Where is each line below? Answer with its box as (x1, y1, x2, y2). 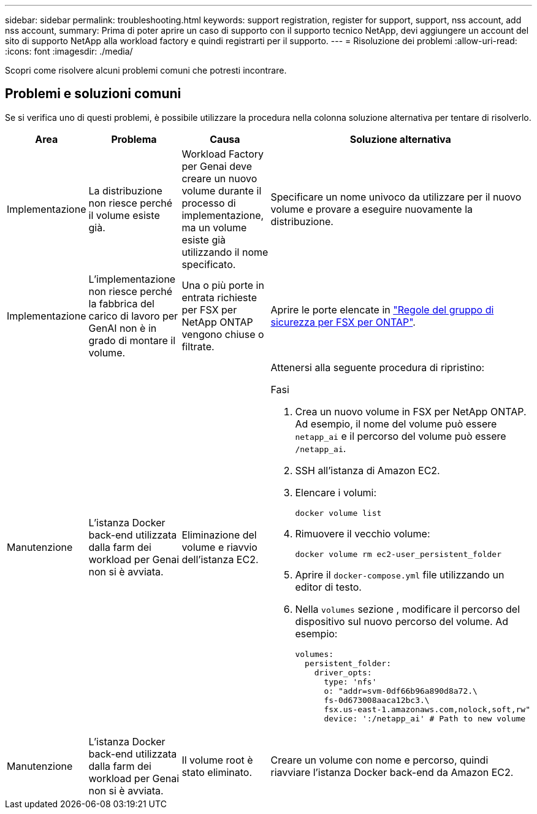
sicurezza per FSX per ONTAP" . (270, 315, 416, 328)
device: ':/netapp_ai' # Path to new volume (324, 713, 526, 723)
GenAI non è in (88, 321, 157, 334)
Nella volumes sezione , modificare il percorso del (295, 602, 520, 615)
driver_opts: (314, 667, 372, 677)
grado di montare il (88, 334, 176, 347)
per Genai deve (181, 159, 252, 172)
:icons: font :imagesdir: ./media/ (5, 46, 133, 56)
